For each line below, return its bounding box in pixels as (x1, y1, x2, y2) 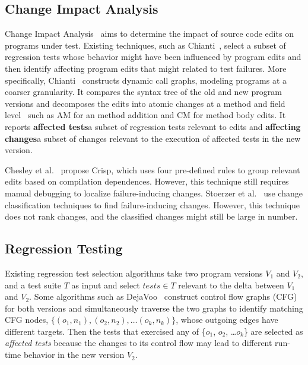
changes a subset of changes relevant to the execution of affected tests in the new (5, 132, 301, 144)
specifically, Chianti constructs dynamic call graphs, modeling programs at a (5, 74, 287, 86)
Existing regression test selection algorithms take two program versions (5, 266, 263, 279)
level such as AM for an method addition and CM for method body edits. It (5, 109, 286, 121)
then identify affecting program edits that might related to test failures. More (5, 62, 287, 74)
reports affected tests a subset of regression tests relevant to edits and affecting (5, 120, 301, 132)
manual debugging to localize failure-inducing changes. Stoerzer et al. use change (5, 186, 303, 199)
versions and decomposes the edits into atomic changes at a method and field (5, 97, 285, 109)
